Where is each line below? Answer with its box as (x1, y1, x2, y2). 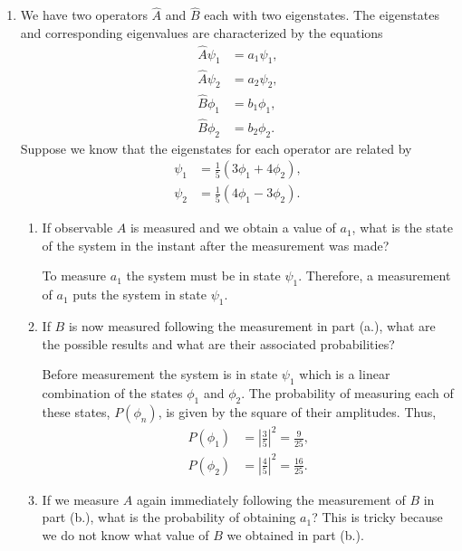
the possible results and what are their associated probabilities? (42, 334, 395, 353)
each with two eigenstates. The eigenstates (204, 5, 439, 24)
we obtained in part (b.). (226, 526, 364, 545)
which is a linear (299, 365, 390, 384)
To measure (42, 266, 107, 285)
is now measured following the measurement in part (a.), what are (68, 317, 436, 336)
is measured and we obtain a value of (130, 218, 336, 237)
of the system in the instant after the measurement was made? (42, 235, 390, 254)
